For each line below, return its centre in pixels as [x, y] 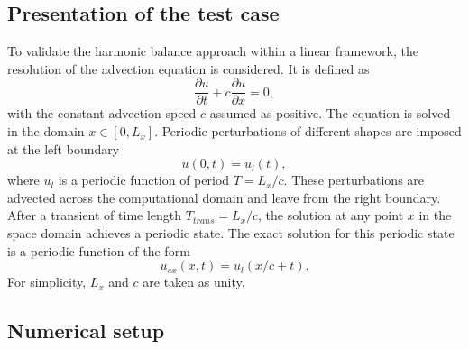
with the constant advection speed [102, 113]
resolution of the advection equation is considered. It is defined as [189, 68]
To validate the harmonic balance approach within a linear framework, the [213, 51]
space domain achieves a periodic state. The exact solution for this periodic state [231, 233]
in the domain [46, 131]
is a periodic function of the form [99, 250]
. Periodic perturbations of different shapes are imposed [308, 131]
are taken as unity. [194, 282]
